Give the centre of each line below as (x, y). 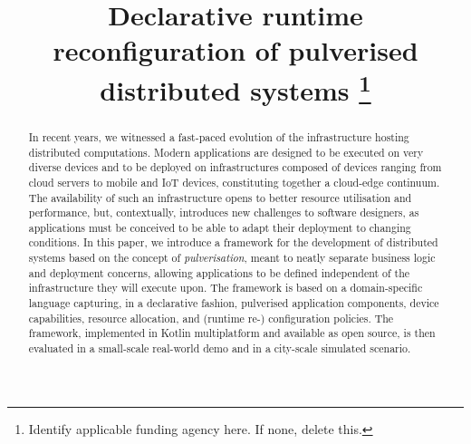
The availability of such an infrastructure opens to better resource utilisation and (220, 197)
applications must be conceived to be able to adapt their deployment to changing (220, 227)
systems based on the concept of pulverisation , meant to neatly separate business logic (232, 258)
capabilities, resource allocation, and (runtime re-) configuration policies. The (211, 318)
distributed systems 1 (235, 87)
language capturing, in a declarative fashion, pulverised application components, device (234, 303)
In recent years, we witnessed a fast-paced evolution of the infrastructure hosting (219, 136)
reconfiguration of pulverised (235, 50)
